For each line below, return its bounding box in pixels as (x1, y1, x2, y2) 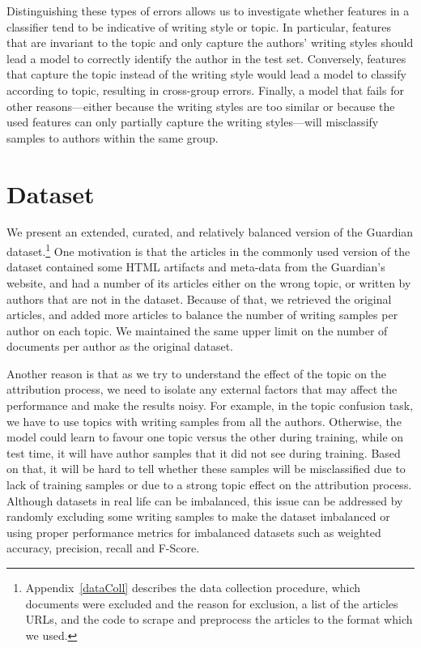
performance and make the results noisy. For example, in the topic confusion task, (6, 397, 414, 414)
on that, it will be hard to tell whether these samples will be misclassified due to (6, 460, 406, 477)
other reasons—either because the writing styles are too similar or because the (6, 97, 395, 114)
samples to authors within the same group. (6, 129, 219, 146)
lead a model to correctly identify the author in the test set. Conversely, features (6, 49, 406, 66)
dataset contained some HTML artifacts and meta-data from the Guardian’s (6, 258, 385, 275)
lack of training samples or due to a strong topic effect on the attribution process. (6, 476, 412, 493)
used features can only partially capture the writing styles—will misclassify (6, 113, 379, 130)
